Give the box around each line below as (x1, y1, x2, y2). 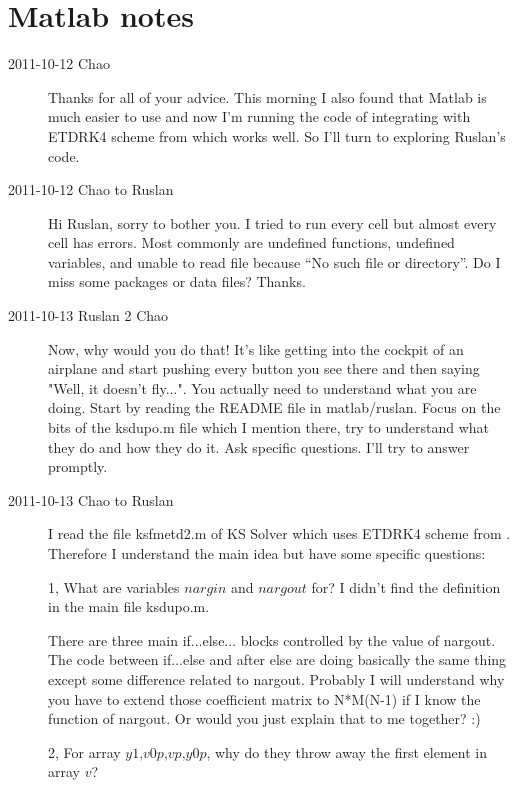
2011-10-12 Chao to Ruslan (8, 179, 174, 200)
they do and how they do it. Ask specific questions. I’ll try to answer (48, 436, 470, 457)
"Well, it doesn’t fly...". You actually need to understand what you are (48, 377, 477, 398)
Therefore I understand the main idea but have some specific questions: (48, 543, 486, 563)
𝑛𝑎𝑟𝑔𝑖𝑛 (184, 581, 227, 596)
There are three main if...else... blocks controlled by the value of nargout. (48, 629, 496, 650)
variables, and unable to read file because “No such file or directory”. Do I (48, 251, 501, 272)
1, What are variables (48, 576, 180, 597)
